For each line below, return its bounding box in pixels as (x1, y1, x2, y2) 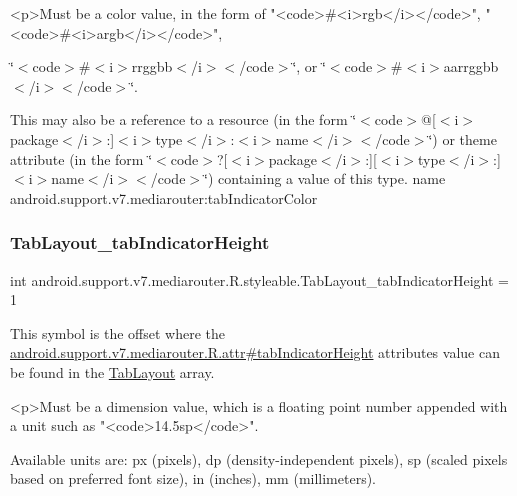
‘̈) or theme (428, 128, 497, 149)
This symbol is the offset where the (10, 322, 225, 343)
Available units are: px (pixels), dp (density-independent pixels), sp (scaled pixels (10, 448, 508, 469)
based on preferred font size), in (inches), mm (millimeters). (10, 468, 377, 489)
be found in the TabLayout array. (10, 361, 215, 382)
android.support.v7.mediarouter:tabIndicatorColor (10, 187, 318, 208)
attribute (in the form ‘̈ (10, 148, 153, 169)
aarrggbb (443, 56, 499, 77)
